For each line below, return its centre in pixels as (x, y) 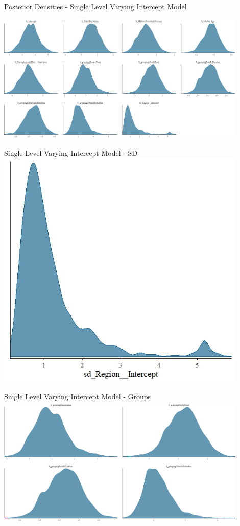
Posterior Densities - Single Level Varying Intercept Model (95, 6)
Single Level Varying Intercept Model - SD (71, 152)
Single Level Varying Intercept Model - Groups (78, 397)
